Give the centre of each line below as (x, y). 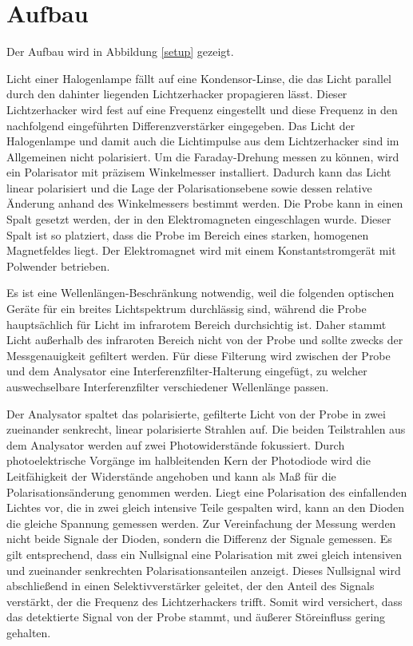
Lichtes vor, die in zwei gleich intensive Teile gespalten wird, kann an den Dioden (206, 507)
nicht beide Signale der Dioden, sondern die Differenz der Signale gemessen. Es (199, 539)
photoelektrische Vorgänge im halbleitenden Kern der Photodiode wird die (189, 460)
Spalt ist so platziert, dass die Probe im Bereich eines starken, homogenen (188, 234)
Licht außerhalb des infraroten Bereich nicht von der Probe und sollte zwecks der (205, 340)
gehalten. (29, 632)
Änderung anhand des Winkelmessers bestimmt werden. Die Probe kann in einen (205, 203)
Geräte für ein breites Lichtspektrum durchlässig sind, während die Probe (187, 309)
